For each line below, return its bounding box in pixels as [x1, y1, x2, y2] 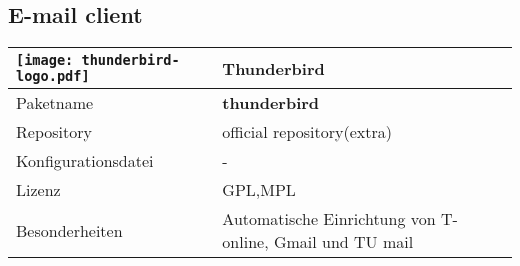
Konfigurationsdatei [16, 149, 154, 173]
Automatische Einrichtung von [222, 207, 436, 231]
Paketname [16, 91, 94, 115]
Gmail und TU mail [273, 230, 414, 254]
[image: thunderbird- [16, 52, 180, 69]
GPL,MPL [222, 178, 296, 202]
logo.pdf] [16, 68, 90, 85]
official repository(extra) [222, 120, 392, 144]
